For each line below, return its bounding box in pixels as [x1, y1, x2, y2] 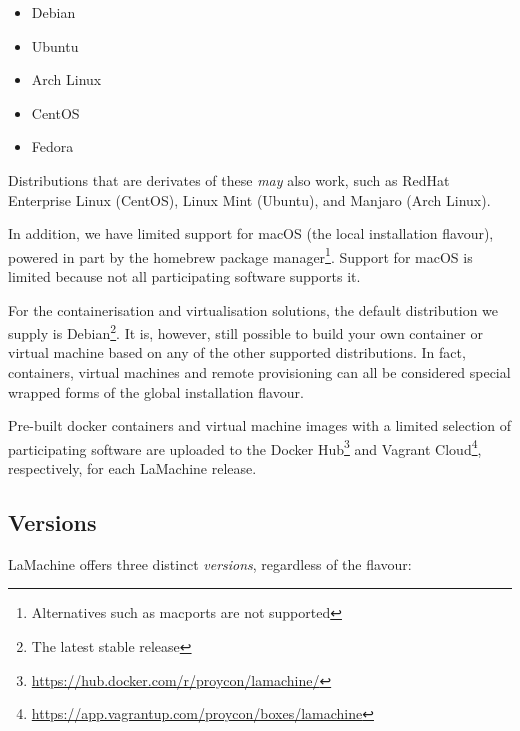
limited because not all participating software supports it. [8, 266, 361, 286]
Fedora [31, 136, 74, 157]
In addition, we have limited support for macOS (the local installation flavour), [8, 223, 494, 244]
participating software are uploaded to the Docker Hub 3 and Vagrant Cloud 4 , [8, 435, 482, 459]
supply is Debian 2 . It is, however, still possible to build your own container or [8, 320, 483, 343]
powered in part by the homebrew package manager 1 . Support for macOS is [8, 243, 473, 267]
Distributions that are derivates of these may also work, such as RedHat [8, 169, 450, 190]
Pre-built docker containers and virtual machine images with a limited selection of [8, 415, 512, 436]
